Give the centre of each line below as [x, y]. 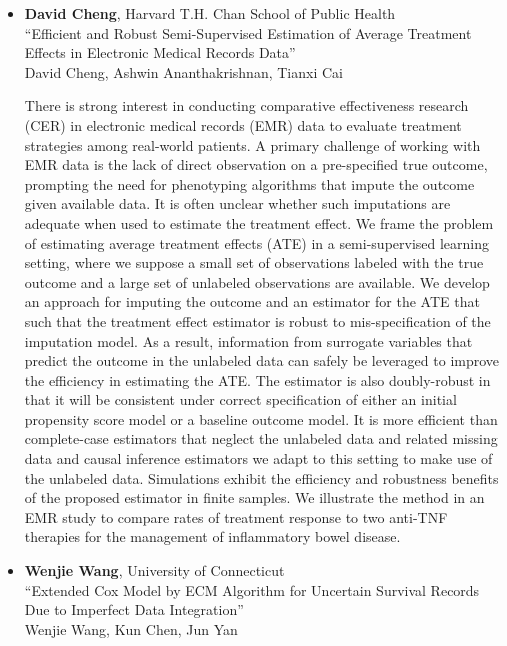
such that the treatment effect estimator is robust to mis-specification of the [257, 320]
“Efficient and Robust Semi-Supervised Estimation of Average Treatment [248, 32]
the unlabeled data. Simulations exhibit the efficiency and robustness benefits [261, 477]
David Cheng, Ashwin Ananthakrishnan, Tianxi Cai [183, 71]
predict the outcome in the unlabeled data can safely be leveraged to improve [262, 360]
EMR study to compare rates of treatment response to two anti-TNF [236, 516]
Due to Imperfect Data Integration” [134, 609]
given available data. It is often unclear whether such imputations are [237, 203]
